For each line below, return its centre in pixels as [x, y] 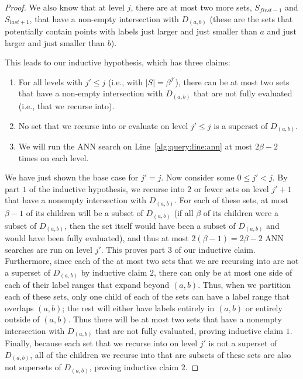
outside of [22, 319]
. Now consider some [198, 177]
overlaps [19, 307]
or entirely [264, 307]
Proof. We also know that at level [65, 7]
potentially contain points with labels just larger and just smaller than [131, 31]
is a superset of [241, 125]
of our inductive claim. [215, 249]
